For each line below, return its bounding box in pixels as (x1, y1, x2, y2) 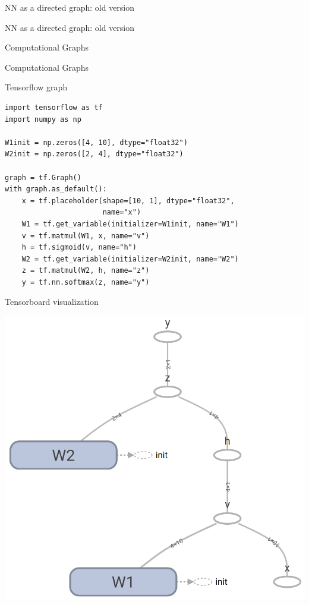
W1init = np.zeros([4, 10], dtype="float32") (5, 138, 188, 147)
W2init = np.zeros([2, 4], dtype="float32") (5, 150, 184, 159)
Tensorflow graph (5, 81, 68, 93)
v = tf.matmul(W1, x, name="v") (21, 231, 150, 240)
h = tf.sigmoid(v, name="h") (21, 243, 137, 252)
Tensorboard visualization (5, 295, 99, 308)
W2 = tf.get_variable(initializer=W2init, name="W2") (21, 254, 239, 263)
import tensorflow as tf (5, 103, 103, 112)
